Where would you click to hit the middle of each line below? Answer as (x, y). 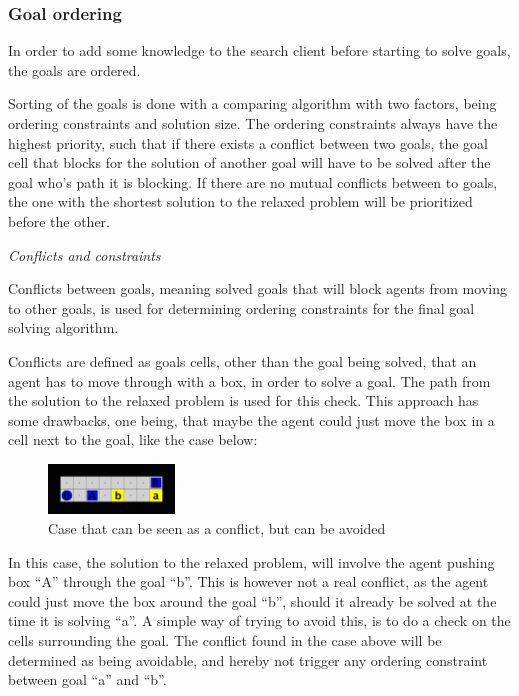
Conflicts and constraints (84, 254)
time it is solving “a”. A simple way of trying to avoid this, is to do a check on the (259, 620)
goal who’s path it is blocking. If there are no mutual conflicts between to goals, (253, 181)
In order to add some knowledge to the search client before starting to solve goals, (259, 50)
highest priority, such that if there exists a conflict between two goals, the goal (248, 142)
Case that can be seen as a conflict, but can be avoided (217, 528)
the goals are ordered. (74, 69)
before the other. (59, 220)
